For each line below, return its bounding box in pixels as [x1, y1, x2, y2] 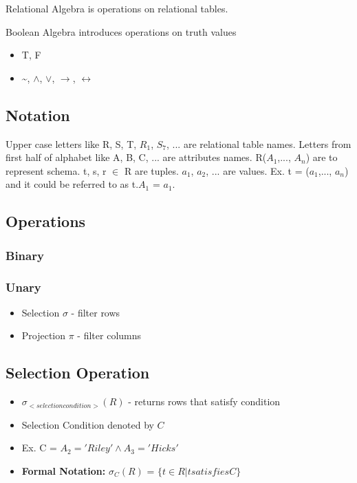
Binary [6, 246, 44, 264]
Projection [21, 328, 66, 343]
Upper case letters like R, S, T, [6, 136, 137, 151]
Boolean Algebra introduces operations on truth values [6, 24, 237, 39]
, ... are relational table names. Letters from [166, 136, 351, 151]
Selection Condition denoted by [21, 417, 154, 431]
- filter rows [71, 305, 120, 319]
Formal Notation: [21, 463, 106, 477]
